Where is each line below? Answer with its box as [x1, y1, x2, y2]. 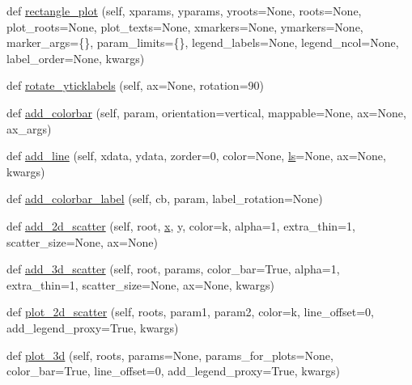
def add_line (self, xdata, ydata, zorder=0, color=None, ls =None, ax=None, [6, 147, 386, 164]
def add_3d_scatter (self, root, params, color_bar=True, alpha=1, [6, 260, 340, 277]
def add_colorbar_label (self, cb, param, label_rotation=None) [6, 190, 323, 207]
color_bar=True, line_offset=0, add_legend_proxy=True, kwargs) [6, 362, 340, 379]
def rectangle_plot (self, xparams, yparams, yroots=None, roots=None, [6, 2, 362, 19]
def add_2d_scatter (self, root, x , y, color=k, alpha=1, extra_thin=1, [6, 217, 355, 234]
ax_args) [6, 120, 52, 137]
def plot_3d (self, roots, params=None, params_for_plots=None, [6, 346, 333, 363]
